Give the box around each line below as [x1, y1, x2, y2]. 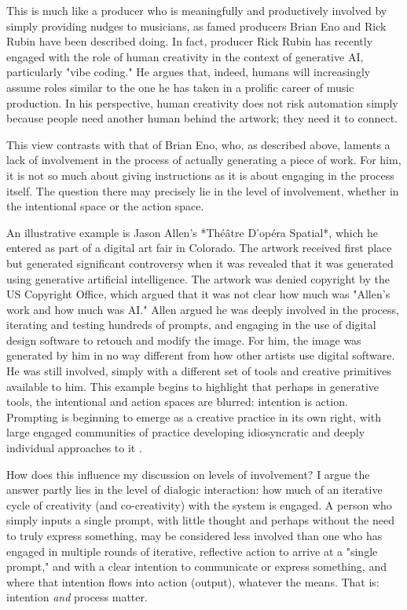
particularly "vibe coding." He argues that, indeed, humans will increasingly [6, 64, 371, 80]
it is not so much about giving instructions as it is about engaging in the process [6, 166, 394, 183]
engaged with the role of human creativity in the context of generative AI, [6, 48, 364, 64]
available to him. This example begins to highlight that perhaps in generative [6, 378, 379, 394]
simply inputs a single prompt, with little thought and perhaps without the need [6, 512, 394, 528]
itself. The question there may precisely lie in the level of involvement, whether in [6, 182, 399, 199]
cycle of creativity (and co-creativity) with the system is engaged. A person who [6, 496, 392, 513]
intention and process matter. [6, 589, 148, 605]
